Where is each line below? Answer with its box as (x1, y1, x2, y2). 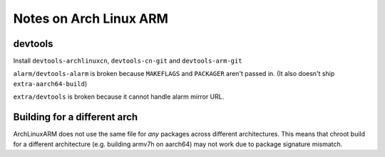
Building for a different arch (13, 111, 138, 124)
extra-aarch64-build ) (13, 79, 88, 88)
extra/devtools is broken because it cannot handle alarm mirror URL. (13, 92, 225, 101)
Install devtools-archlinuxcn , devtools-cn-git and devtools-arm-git (13, 57, 242, 65)
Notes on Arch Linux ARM (13, 11, 169, 26)
